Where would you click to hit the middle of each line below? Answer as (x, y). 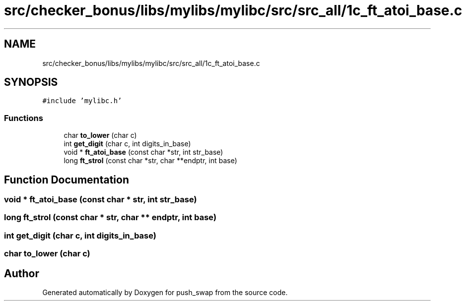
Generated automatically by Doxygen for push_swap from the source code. (165, 292)
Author (22, 273)
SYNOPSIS (31, 82)
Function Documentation (67, 180)
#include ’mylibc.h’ (82, 101)
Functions (24, 118)
